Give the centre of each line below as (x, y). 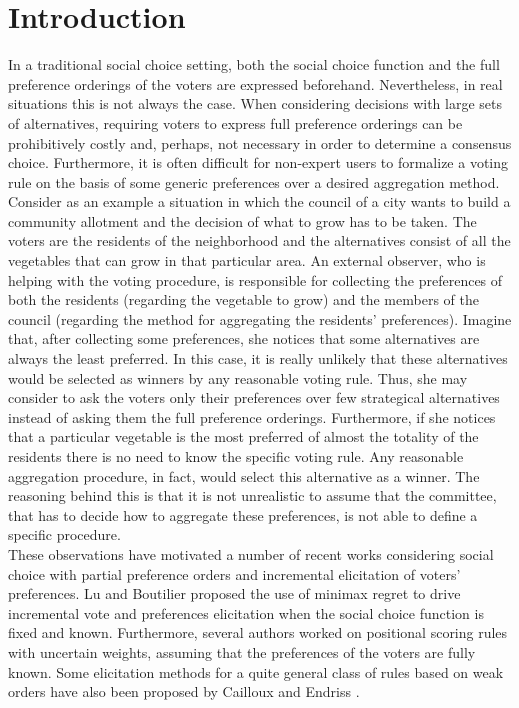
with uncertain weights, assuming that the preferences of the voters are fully (242, 651)
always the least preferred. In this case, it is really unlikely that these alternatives (258, 358)
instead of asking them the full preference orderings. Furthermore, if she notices (252, 416)
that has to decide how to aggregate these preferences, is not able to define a (243, 514)
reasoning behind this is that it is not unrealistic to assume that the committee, (252, 495)
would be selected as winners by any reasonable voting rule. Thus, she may (238, 377)
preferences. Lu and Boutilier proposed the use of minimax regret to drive (234, 593)
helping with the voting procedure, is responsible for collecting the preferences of (255, 279)
